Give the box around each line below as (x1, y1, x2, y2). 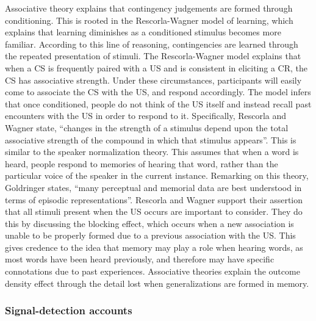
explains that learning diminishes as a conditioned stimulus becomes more (5, 26, 281, 38)
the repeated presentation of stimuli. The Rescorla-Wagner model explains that (5, 49, 301, 62)
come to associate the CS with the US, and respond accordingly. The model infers (5, 85, 311, 98)
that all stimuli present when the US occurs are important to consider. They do (5, 205, 303, 218)
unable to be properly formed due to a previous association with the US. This (5, 229, 296, 242)
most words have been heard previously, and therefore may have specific (5, 253, 275, 265)
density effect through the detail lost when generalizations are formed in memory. (5, 276, 309, 289)
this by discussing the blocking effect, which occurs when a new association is (5, 217, 294, 229)
